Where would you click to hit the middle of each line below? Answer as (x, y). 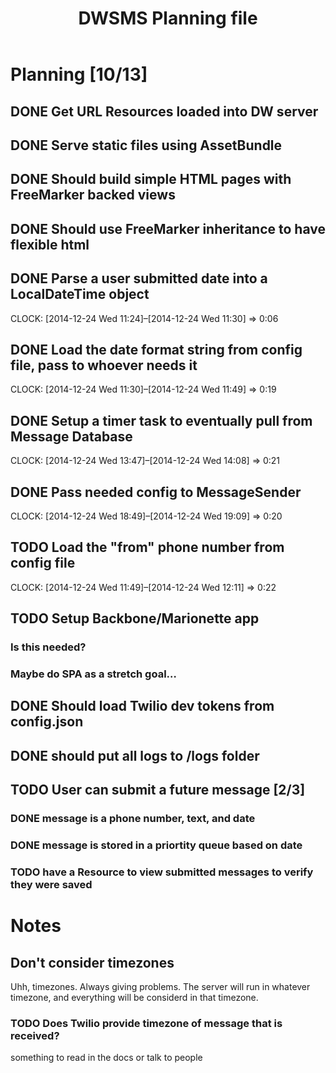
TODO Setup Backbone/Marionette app (135, 618)
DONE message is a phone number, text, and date (133, 819)
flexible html (50, 244)
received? (35, 1035)
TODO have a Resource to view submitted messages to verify (162, 872)
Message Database (71, 436)
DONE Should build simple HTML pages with (151, 179)
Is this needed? (48, 647)
